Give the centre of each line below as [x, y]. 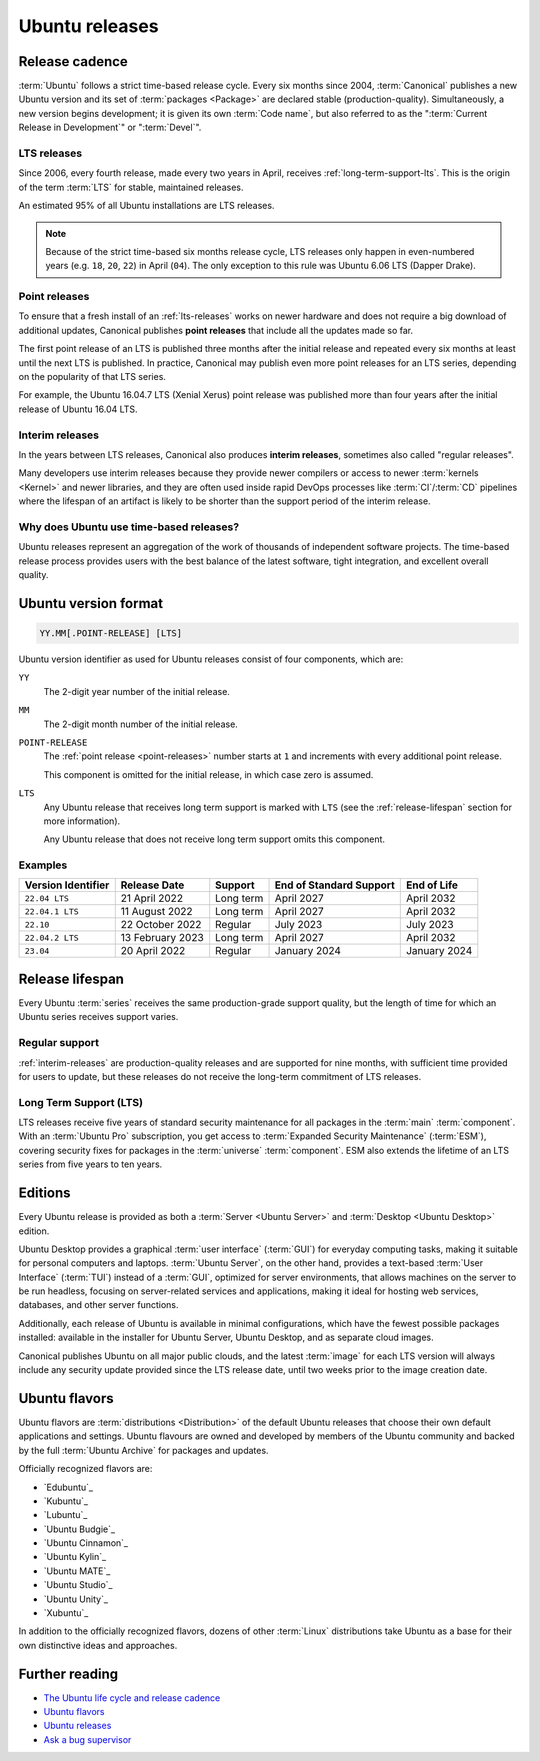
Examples [43, 865]
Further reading [68, 1673]
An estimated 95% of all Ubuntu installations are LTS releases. [146, 206]
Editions [44, 1193]
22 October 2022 [161, 925]
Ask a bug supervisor [87, 1739]
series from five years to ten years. [90, 1164]
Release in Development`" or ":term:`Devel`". [110, 127]
